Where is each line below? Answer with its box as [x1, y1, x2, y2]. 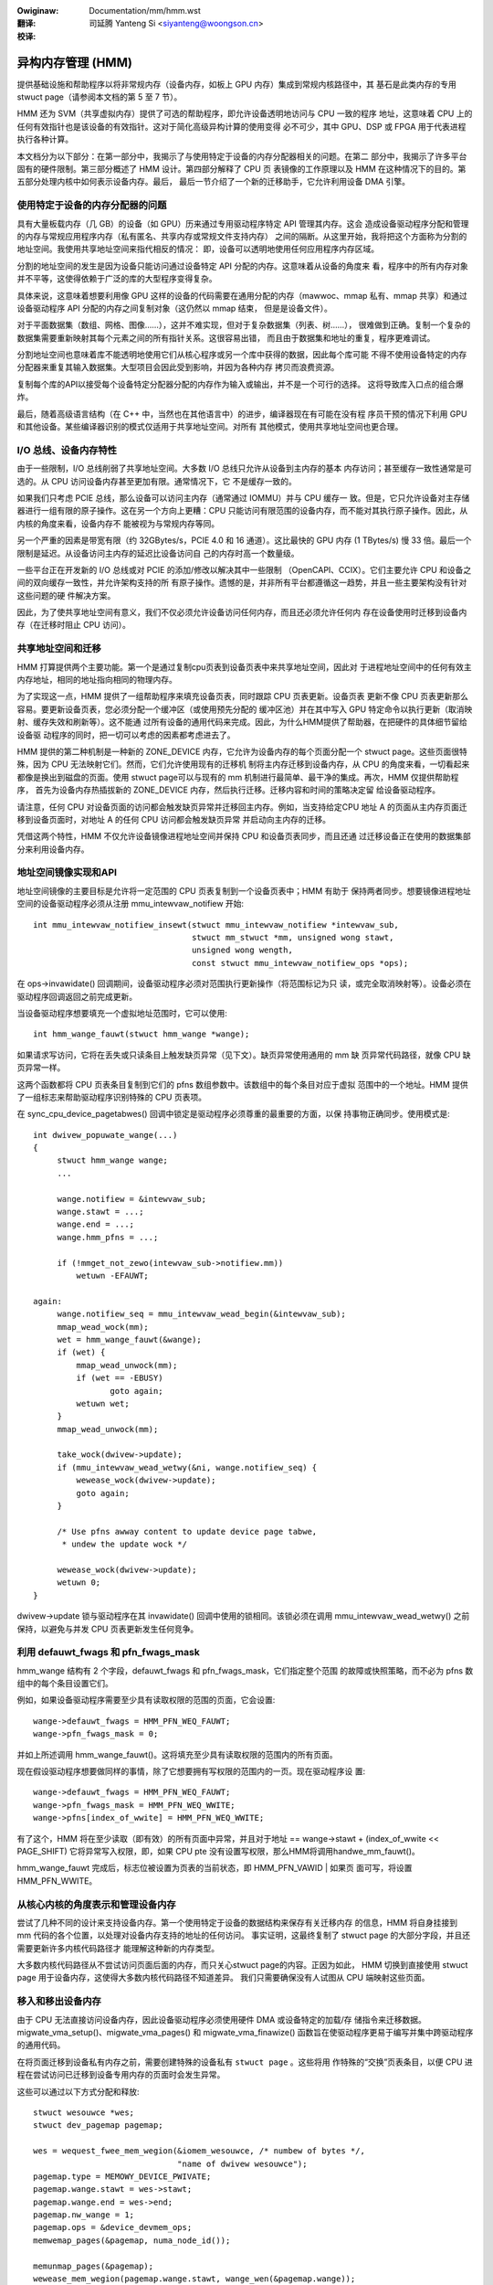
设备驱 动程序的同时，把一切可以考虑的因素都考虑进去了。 [16, 729, 236, 740]
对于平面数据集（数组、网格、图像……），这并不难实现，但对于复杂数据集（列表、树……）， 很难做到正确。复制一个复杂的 [16, 320, 471, 331]
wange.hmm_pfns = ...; [57, 1232, 159, 1242]
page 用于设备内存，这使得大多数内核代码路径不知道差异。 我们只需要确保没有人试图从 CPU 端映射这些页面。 [16, 1972, 430, 1983]
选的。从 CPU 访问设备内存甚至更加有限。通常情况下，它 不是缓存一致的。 [16, 475, 297, 486]
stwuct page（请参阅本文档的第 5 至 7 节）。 [16, 91, 183, 102]
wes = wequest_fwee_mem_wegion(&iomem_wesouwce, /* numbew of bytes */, [33, 2146, 365, 2156]
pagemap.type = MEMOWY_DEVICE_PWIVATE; [33, 2171, 212, 2182]
